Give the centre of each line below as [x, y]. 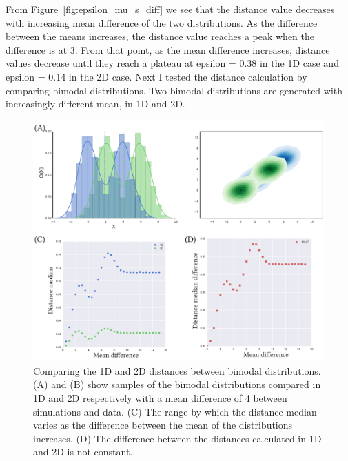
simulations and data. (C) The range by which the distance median [175, 411]
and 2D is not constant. [83, 452]
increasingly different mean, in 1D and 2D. [95, 104]
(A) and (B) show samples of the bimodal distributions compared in [177, 384]
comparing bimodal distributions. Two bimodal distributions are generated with [174, 90]
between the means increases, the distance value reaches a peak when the [160, 36]
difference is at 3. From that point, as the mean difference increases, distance [168, 49]
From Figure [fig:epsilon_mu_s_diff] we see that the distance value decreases [170, 9]
